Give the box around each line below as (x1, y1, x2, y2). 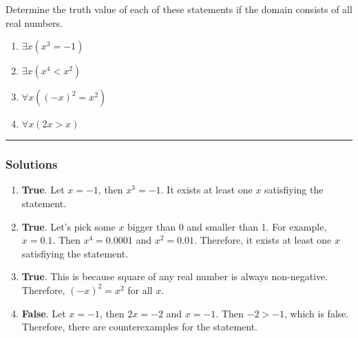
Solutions (6, 156, 58, 173)
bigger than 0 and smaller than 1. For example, (127, 219, 327, 233)
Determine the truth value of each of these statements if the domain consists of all (6, 2, 352, 16)
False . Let (21, 306, 66, 320)
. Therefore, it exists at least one (193, 233, 332, 247)
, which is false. (284, 306, 349, 320)
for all (127, 282, 153, 297)
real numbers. (6, 15, 63, 30)
